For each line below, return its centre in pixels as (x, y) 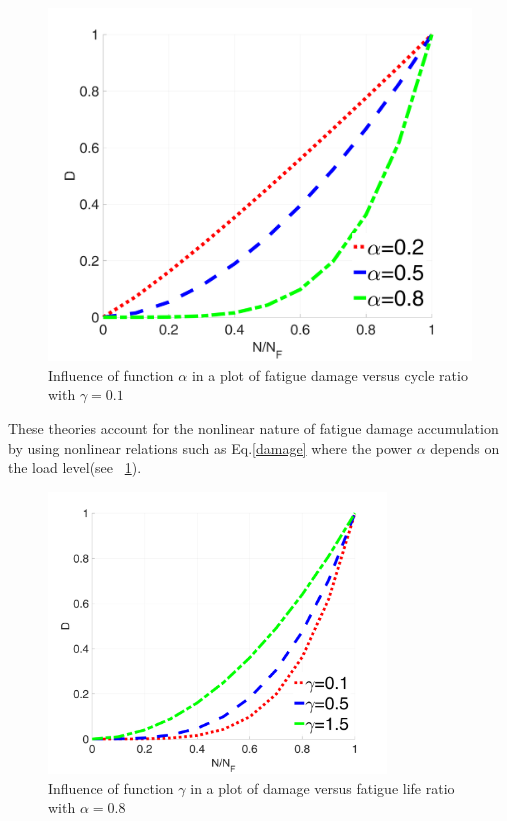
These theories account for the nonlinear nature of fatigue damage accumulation (253, 427)
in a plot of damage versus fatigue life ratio (322, 787)
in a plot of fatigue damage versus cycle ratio (329, 374)
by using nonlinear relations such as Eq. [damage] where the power (210, 447)
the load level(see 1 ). (75, 467)
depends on (465, 447)
